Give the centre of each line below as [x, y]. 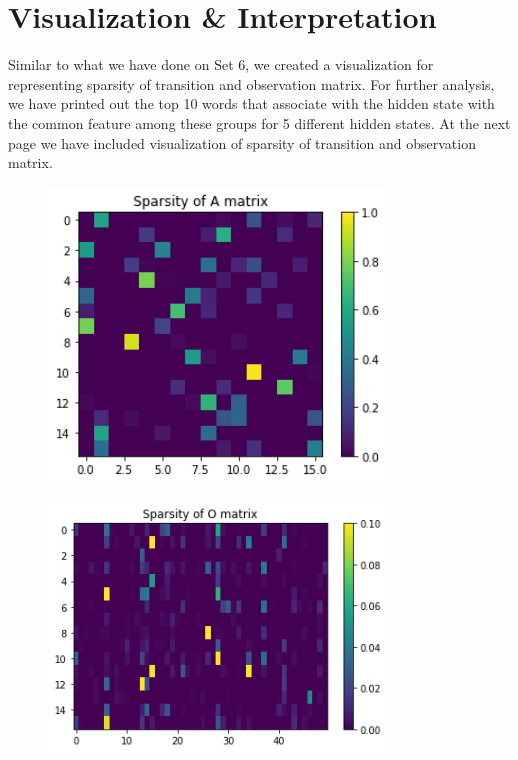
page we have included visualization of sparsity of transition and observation [242, 142]
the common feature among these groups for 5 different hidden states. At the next [259, 122]
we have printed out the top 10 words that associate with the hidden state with [251, 103]
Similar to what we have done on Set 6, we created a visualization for [221, 64]
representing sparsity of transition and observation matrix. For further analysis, [251, 83]
